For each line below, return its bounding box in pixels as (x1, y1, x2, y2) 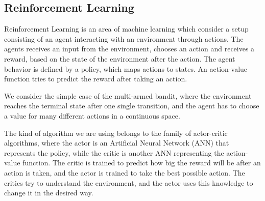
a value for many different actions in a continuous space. (4, 110, 180, 121)
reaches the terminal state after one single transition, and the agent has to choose (4, 100, 259, 111)
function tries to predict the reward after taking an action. (4, 73, 187, 84)
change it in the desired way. (4, 187, 93, 198)
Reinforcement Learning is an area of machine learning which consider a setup (4, 23, 249, 34)
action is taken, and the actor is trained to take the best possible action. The (4, 167, 245, 178)
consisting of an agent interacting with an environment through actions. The (4, 33, 244, 44)
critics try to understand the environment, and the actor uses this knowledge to (4, 177, 253, 188)
